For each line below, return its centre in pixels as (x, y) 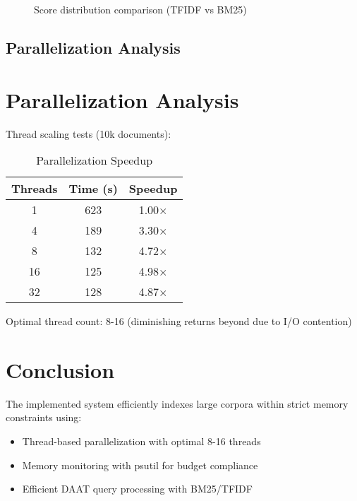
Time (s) (93, 189)
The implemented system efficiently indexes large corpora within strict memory (177, 403)
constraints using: (44, 417)
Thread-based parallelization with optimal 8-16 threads (141, 441)
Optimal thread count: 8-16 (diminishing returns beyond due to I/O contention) (179, 321)
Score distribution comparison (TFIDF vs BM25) (140, 9)
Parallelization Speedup (95, 160)
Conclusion (60, 369)
